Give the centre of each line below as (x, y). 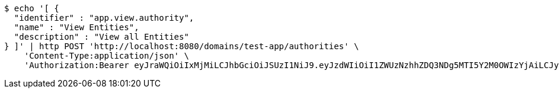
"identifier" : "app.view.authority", (104, 18)
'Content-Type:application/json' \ (106, 56)
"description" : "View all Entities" (101, 37)
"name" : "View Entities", (76, 27)
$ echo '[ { (32, 8)
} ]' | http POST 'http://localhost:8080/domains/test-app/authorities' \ (182, 46)
